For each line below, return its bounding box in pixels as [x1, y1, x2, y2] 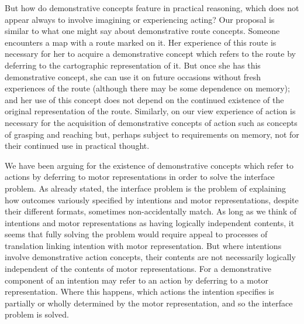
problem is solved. [5, 308, 69, 320]
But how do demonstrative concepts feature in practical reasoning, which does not [5, 2, 299, 13]
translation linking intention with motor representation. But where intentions [5, 239, 282, 251]
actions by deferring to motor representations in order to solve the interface [5, 170, 275, 183]
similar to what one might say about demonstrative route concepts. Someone [5, 25, 280, 37]
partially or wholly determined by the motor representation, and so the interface [5, 296, 293, 309]
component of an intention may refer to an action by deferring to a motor [5, 274, 268, 286]
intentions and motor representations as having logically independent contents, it [5, 216, 295, 228]
